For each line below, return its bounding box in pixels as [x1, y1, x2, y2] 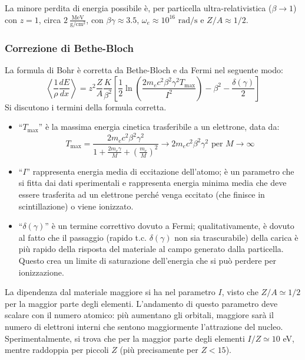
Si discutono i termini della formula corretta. [5, 100, 167, 113]
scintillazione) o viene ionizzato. [18, 199, 134, 212]
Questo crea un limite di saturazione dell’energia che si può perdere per [18, 254, 276, 266]
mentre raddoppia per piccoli [5, 343, 109, 356]
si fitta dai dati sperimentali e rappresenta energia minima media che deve [18, 176, 287, 189]
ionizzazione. [18, 266, 64, 278]
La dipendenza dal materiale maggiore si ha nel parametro [5, 286, 216, 298]
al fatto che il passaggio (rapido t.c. [18, 231, 147, 243]
